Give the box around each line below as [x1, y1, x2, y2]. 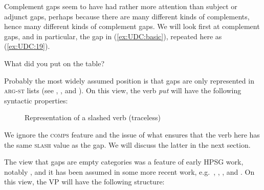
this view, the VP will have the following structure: [4, 176, 165, 187]
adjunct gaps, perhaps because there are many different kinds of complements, [4, 11, 250, 21]
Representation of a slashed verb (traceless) [25, 112, 161, 123]
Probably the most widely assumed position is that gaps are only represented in [4, 75, 254, 86]
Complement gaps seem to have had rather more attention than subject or [4, 1, 237, 11]
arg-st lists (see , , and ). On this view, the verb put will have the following [4, 85, 241, 96]
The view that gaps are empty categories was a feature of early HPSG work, [4, 156, 244, 167]
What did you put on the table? [4, 58, 105, 68]
